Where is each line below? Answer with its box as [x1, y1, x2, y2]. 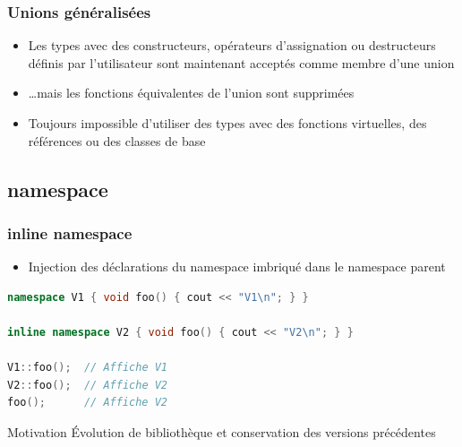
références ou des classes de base [28, 131, 206, 150]
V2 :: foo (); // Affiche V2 [7, 378, 168, 391]
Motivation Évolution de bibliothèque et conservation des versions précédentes [7, 422, 436, 441]
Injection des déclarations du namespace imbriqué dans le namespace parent [28, 257, 446, 276]
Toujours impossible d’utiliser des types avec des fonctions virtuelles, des [28, 114, 427, 132]
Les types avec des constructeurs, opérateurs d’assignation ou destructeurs [28, 36, 436, 55]
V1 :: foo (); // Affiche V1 [7, 361, 168, 374]
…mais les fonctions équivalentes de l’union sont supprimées [28, 83, 355, 102]
